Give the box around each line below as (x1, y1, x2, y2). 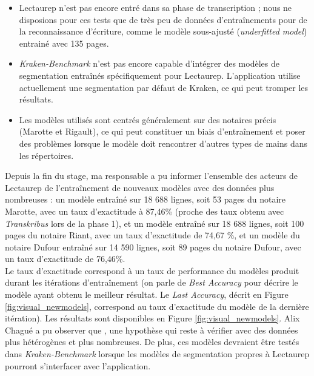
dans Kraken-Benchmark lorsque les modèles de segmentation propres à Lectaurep (5, 347, 310, 360)
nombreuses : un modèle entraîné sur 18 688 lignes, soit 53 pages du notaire (5, 193, 286, 206)
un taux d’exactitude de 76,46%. (5, 252, 125, 265)
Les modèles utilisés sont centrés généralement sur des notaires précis (19, 113, 276, 126)
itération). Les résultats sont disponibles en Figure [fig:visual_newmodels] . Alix (5, 312, 300, 324)
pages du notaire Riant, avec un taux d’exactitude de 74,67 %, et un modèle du (5, 229, 300, 241)
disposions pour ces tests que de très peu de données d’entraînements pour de (19, 13, 307, 25)
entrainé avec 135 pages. (19, 36, 109, 49)
